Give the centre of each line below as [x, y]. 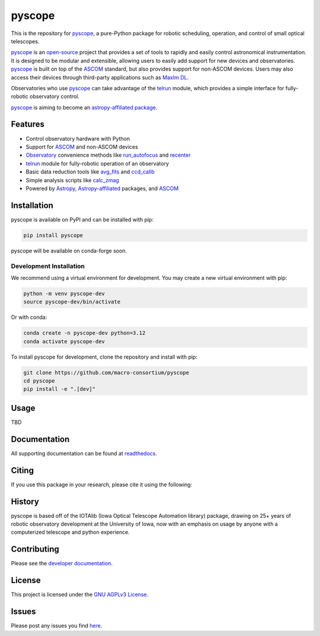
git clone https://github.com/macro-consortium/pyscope [106, 372]
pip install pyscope [53, 235]
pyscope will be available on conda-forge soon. [69, 251]
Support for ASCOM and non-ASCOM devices [82, 147]
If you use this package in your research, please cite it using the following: [102, 485]
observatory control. [55, 96]
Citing [22, 470]
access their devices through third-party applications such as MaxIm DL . [100, 77]
